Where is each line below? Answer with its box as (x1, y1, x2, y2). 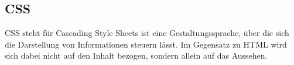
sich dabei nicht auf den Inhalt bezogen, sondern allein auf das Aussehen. (5, 49, 268, 62)
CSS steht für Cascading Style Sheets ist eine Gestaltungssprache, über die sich (5, 27, 289, 39)
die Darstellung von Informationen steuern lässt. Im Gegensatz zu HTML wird (5, 38, 287, 50)
